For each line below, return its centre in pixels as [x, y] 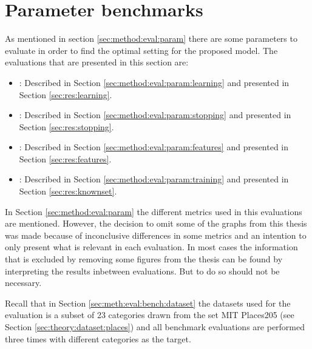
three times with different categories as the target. [98, 338]
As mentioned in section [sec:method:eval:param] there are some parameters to [151, 38]
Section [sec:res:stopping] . [66, 126]
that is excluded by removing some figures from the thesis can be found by [144, 259]
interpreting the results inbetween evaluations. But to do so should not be [142, 271]
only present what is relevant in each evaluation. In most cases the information [151, 247]
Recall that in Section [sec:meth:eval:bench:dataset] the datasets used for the [148, 303]
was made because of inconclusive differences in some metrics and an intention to [156, 235]
